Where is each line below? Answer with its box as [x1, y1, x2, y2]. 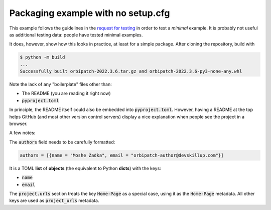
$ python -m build [20, 54, 65, 60]
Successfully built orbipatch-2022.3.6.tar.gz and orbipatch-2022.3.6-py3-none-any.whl [20, 68, 242, 74]
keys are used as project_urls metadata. [9, 197, 99, 203]
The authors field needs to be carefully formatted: [9, 139, 115, 145]
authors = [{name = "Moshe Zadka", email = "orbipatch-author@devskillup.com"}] [20, 152, 224, 158]
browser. [9, 120, 28, 127]
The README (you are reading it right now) [22, 90, 111, 96]
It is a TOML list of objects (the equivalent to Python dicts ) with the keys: [9, 165, 162, 171]
